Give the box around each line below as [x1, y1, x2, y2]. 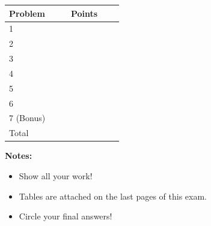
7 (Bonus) [9, 112, 46, 124]
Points [70, 7, 98, 19]
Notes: [5, 149, 32, 162]
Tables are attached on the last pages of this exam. [19, 189, 207, 202]
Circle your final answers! [19, 210, 112, 222]
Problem [9, 7, 45, 19]
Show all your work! [19, 169, 93, 182]
